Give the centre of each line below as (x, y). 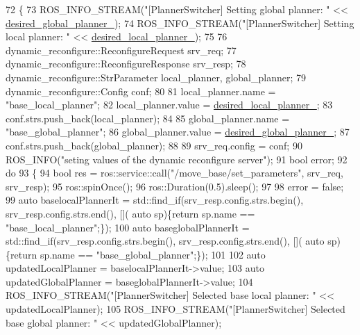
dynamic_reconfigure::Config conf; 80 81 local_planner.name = (141, 91)
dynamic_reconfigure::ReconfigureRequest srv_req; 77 (121, 50)
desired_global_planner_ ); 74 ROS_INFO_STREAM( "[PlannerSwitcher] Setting (180, 23)
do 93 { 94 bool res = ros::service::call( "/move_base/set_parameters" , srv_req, (174, 173)
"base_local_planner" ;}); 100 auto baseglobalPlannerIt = (128, 227)
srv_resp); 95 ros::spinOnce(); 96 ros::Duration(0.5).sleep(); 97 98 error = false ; (175, 186)
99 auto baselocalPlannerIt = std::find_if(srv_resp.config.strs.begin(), (155, 200)
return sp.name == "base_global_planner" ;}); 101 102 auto (138, 254)
